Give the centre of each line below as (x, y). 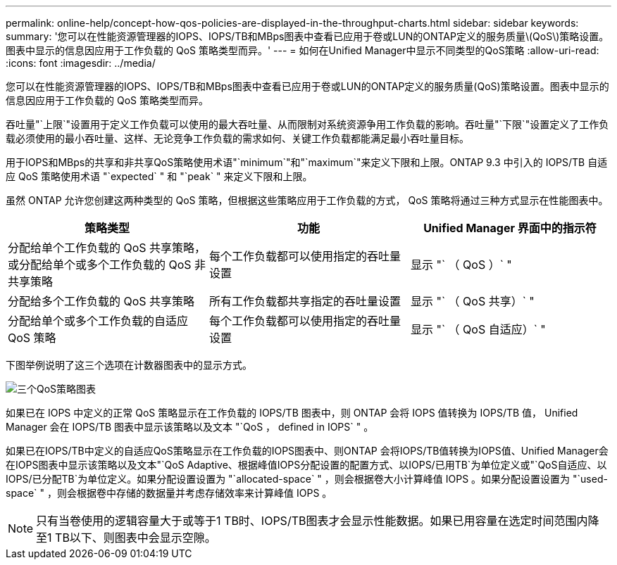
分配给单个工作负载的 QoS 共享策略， (107, 248)
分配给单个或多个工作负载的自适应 (98, 321)
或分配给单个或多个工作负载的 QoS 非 (107, 265)
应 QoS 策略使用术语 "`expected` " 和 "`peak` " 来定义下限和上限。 (159, 176)
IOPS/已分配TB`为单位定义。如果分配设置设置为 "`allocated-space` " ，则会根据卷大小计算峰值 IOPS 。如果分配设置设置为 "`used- (307, 479)
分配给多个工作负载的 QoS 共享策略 (101, 301)
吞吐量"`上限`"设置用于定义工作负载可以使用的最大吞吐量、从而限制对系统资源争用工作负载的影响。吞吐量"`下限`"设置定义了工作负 (307, 124)
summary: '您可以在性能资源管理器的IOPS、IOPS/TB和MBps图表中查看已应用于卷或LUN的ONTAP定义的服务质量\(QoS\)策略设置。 (307, 36)
